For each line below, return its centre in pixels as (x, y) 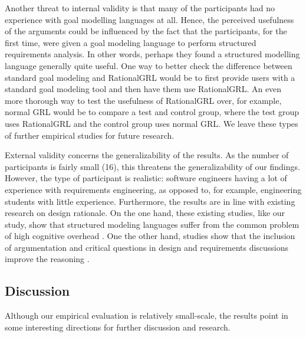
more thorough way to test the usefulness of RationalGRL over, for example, (143, 100)
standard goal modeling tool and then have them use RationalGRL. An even (143, 89)
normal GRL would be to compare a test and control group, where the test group (152, 112)
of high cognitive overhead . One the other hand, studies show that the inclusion (150, 236)
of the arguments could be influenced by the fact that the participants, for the (146, 31)
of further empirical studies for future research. (90, 135)
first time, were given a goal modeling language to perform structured (131, 42)
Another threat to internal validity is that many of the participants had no (140, 8)
